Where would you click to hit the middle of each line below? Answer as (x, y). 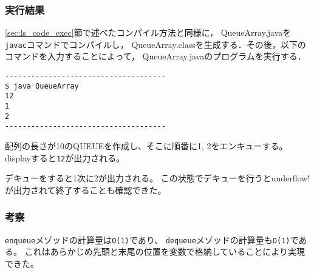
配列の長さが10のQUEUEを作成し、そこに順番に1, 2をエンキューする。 (146, 146)
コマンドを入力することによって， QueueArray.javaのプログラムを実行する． (155, 56)
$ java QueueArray (42, 86)
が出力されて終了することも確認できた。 (86, 190)
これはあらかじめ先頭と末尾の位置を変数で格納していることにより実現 (165, 251)
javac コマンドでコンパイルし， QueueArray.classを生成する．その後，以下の (155, 44)
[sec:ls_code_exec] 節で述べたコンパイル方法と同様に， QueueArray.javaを (148, 32)
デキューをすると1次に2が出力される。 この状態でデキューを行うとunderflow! (158, 178)
